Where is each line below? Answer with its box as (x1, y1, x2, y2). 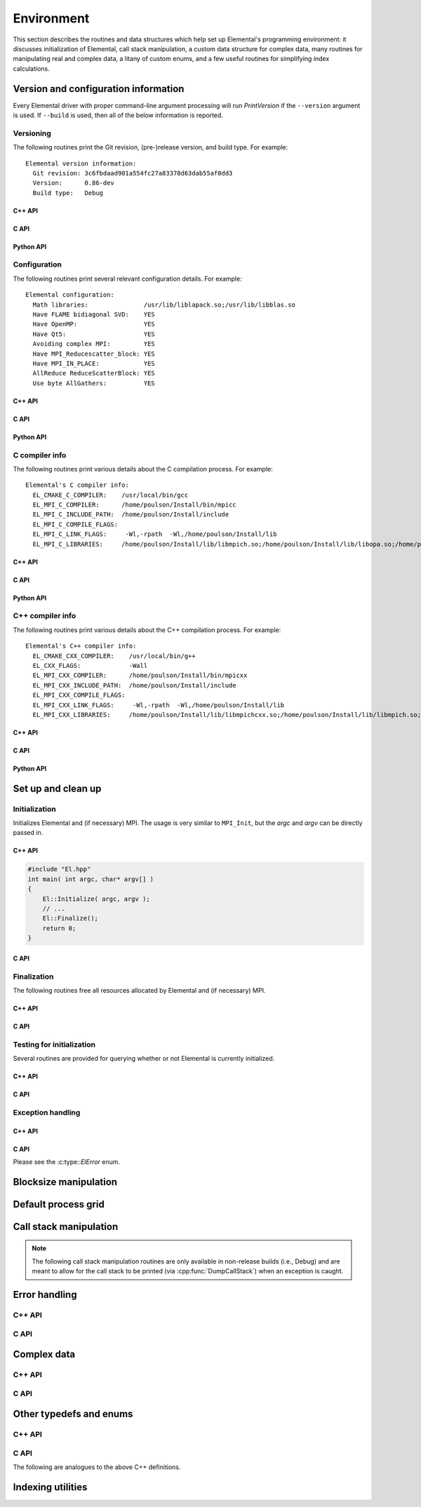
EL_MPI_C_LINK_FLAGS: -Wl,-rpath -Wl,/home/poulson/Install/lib (32, 530, 277, 538)
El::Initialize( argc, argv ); (42, 895, 150, 903)
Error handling (13, 1289, 77, 1301)
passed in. (13, 829, 44, 837)
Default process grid (13, 1198, 105, 1210)
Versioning (13, 128, 52, 138)
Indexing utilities (13, 1481, 88, 1494)
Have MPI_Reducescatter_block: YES (32, 349, 156, 358)
